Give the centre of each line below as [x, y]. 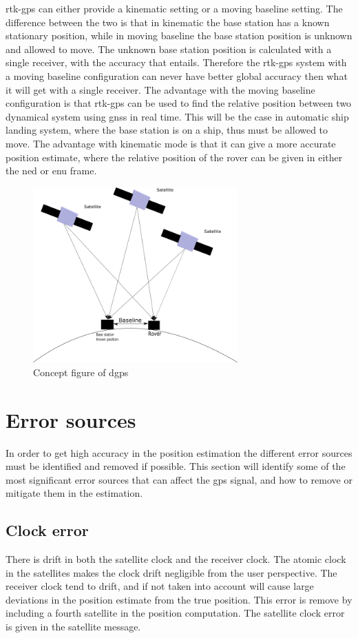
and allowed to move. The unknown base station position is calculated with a [169, 49]
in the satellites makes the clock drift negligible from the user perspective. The [171, 572]
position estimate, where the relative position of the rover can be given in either [174, 157]
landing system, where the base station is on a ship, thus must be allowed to [167, 130]
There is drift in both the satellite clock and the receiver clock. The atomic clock [176, 559]
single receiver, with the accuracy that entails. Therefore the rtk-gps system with [176, 62]
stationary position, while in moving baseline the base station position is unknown [179, 35]
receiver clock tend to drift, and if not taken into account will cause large [160, 586]
